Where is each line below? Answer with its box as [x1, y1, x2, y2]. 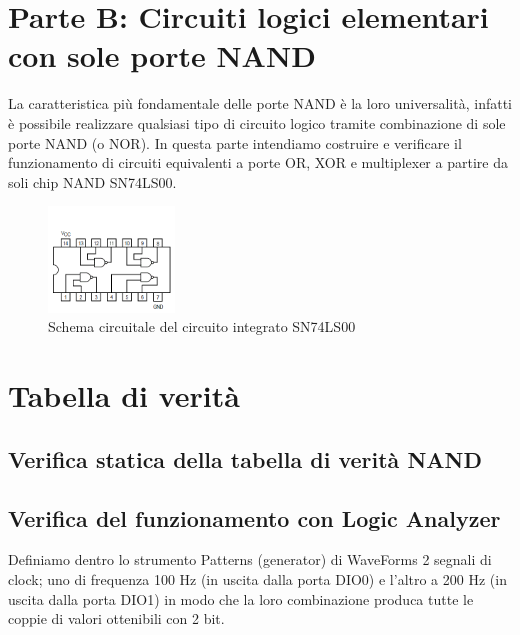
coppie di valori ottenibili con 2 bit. [8, 608, 225, 629]
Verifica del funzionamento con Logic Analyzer [8, 502, 501, 533]
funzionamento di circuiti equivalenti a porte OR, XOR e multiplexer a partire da [8, 152, 508, 173]
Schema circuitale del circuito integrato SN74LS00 [48, 316, 356, 337]
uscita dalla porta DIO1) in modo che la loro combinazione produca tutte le [8, 588, 474, 609]
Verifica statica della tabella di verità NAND [8, 443, 482, 474]
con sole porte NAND [8, 35, 316, 76]
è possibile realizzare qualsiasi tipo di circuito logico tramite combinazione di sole [8, 112, 506, 133]
